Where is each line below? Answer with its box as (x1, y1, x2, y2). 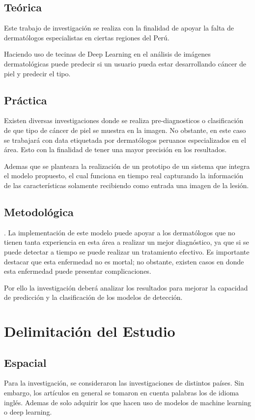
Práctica (4, 92, 47, 107)
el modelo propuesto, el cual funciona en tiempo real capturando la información (4, 170, 244, 181)
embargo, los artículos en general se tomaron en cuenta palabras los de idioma (4, 388, 239, 398)
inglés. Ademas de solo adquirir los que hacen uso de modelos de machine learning (4, 397, 251, 407)
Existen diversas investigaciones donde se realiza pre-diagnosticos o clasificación (4, 115, 244, 126)
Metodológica (4, 204, 74, 219)
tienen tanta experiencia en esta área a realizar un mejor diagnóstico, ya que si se (4, 237, 249, 247)
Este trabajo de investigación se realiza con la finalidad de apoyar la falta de (4, 23, 234, 33)
